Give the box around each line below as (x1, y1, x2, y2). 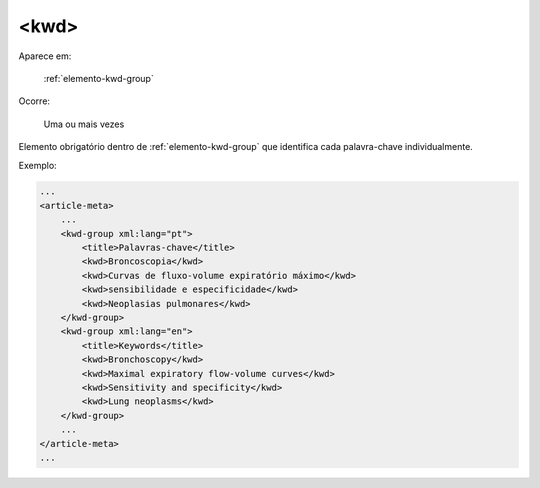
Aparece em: (18, 50, 72, 62)
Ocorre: (18, 95, 50, 107)
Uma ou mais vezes (43, 118, 125, 130)
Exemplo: (18, 159, 57, 171)
